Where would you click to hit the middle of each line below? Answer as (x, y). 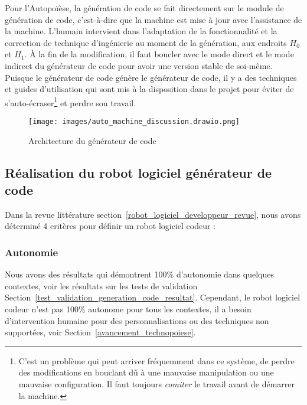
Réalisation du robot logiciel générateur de (138, 172)
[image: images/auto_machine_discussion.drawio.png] (134, 122)
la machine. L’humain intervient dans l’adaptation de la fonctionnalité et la (141, 31)
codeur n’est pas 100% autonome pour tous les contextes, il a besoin (128, 309)
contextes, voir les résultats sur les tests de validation (101, 285)
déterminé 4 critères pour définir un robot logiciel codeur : (110, 226)
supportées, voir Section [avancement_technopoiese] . (100, 332)
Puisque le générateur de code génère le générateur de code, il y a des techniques (151, 77)
